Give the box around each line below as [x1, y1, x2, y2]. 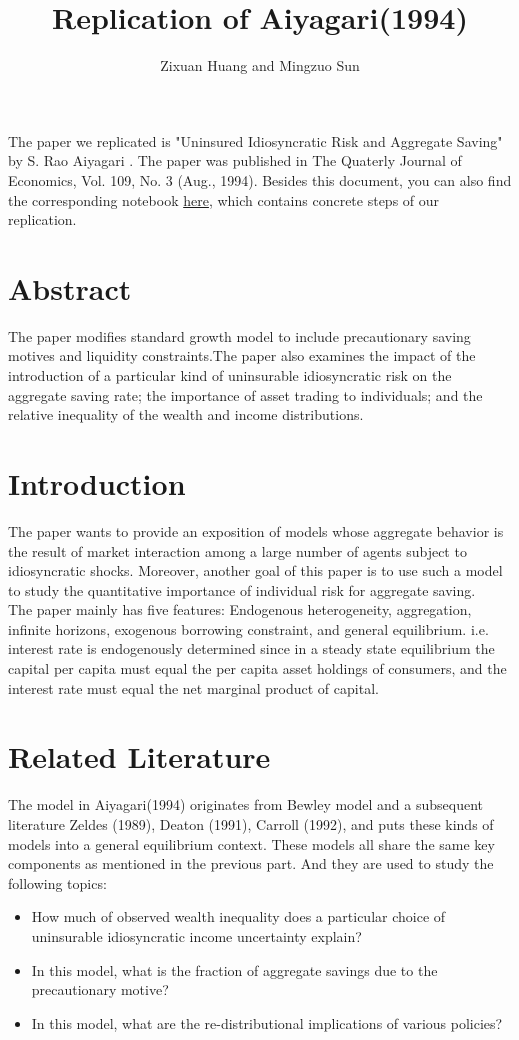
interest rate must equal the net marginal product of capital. [8, 677, 379, 698]
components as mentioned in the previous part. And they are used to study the [8, 853, 494, 874]
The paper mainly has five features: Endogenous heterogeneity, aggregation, [8, 599, 472, 620]
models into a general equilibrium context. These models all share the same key [8, 833, 495, 854]
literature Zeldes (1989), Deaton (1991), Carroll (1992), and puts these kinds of [8, 813, 494, 834]
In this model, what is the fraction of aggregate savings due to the [31, 959, 438, 980]
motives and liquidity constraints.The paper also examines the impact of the [8, 345, 476, 366]
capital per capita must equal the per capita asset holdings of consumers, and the [8, 658, 507, 679]
